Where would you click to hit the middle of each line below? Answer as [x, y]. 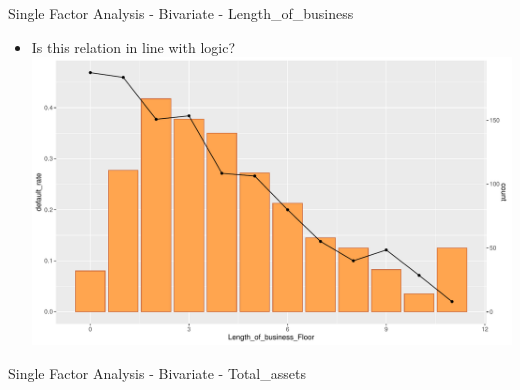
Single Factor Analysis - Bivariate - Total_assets [157, 372]
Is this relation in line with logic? [133, 46]
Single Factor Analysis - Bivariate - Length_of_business [181, 13]
